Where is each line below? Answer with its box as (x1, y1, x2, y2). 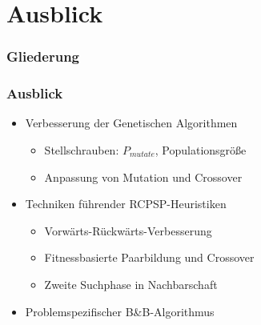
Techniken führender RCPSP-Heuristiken (25, 195, 227, 212)
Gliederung (6, 46, 79, 66)
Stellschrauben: (44, 142, 119, 158)
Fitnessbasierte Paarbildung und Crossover (44, 249, 255, 266)
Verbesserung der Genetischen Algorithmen (25, 114, 238, 131)
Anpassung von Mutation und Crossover (44, 168, 243, 185)
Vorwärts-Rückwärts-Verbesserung (44, 222, 212, 239)
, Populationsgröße (155, 142, 247, 158)
